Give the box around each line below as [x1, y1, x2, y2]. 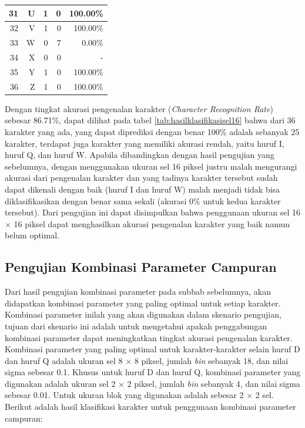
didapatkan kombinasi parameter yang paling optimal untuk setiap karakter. [5, 296, 281, 309]
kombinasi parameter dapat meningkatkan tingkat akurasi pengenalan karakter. [5, 331, 293, 343]
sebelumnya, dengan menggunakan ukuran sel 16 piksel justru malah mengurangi [5, 160, 297, 172]
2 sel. [255, 389, 274, 401]
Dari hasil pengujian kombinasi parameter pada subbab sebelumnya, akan [5, 285, 271, 298]
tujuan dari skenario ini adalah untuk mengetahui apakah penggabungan [5, 319, 267, 332]
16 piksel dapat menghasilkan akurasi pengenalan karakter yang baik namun [14, 217, 290, 230]
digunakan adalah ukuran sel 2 [5, 377, 116, 389]
